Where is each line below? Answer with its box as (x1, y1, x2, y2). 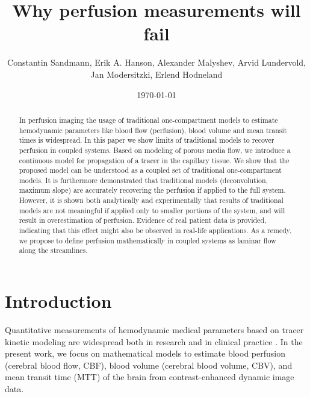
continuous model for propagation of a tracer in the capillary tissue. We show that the (19, 155, 290, 165)
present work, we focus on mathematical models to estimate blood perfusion (5, 347, 285, 360)
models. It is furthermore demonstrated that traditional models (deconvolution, (19, 175, 268, 185)
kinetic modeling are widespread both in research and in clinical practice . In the (5, 335, 303, 348)
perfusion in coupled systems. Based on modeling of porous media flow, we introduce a (19, 145, 291, 155)
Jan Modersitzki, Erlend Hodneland (90, 67, 223, 80)
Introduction (5, 289, 112, 313)
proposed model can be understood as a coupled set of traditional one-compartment (19, 165, 282, 175)
